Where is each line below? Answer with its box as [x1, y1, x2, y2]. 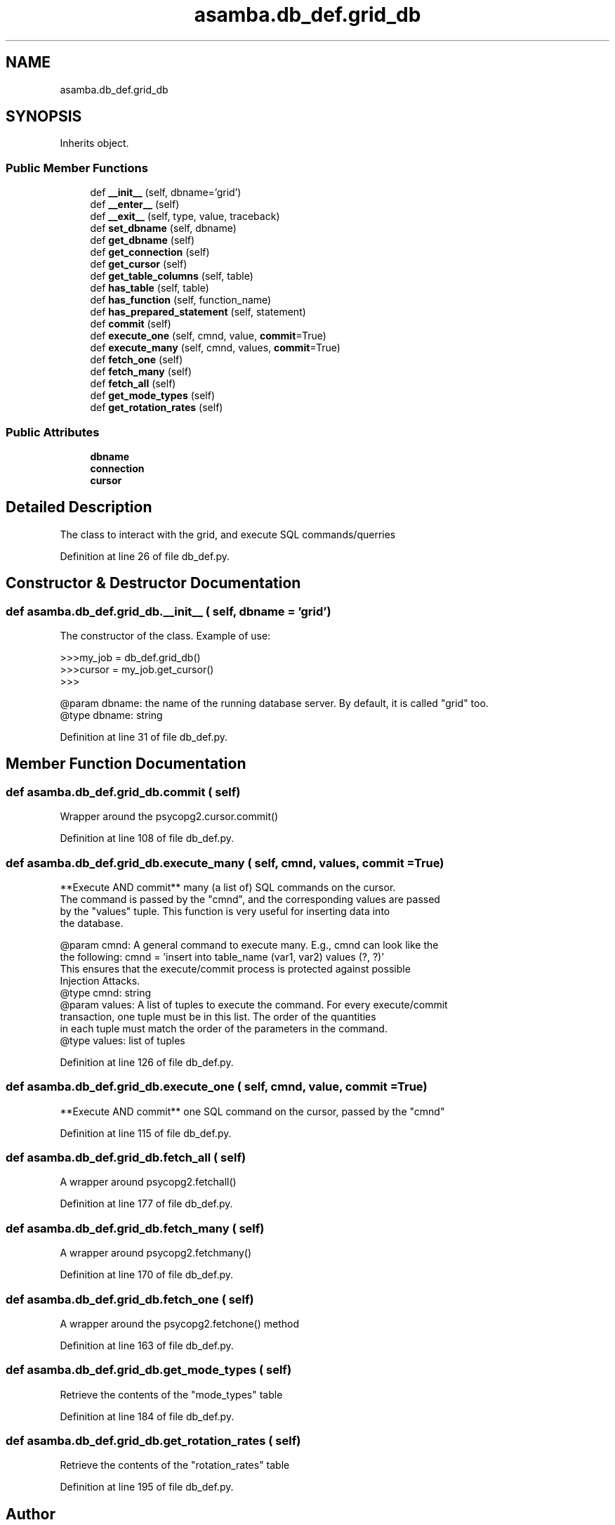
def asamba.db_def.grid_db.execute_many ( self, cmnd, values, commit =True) [6, 855, 444, 870]
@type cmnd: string [60, 986, 152, 999]
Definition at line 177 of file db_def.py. [60, 1198, 233, 1210]
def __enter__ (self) [90, 198, 180, 211]
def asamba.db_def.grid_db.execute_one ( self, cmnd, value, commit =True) [6, 1079, 428, 1094]
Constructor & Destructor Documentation [6, 574, 301, 592]
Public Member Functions [6, 160, 148, 175]
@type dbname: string [60, 709, 163, 721]
